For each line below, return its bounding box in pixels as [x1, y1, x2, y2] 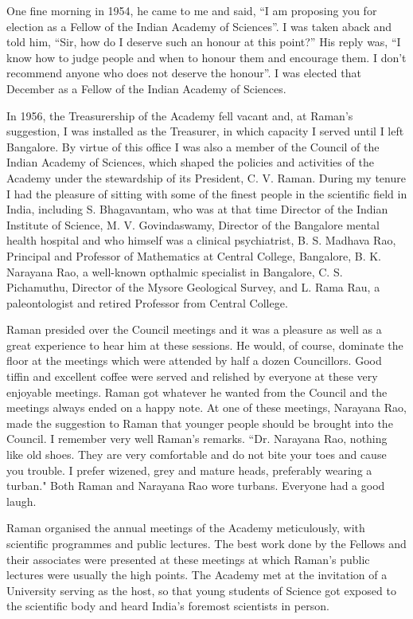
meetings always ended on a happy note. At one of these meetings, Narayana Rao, [6, 399, 407, 416]
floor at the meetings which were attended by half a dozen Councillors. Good [6, 352, 382, 369]
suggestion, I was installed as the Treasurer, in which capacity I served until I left [6, 123, 404, 139]
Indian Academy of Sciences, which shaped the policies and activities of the [6, 154, 374, 170]
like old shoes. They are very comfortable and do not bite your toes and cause [6, 446, 387, 463]
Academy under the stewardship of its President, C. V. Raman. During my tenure [6, 169, 406, 186]
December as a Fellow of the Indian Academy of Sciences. [6, 80, 286, 96]
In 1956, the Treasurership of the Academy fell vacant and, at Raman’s [6, 107, 353, 123]
